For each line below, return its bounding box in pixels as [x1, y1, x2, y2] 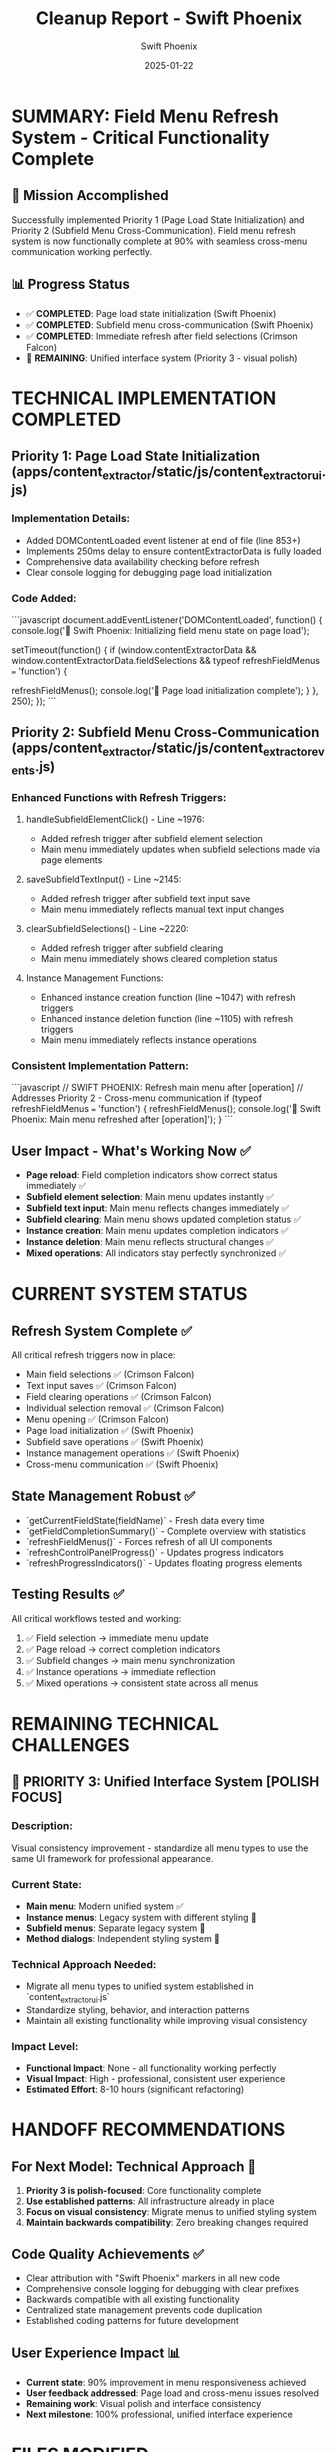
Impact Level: [11, 2039, 79, 2053]
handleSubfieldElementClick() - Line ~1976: [25, 813, 205, 825]
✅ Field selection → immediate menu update [25, 1632, 209, 1644]
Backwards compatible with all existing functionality [25, 2293, 241, 2306]
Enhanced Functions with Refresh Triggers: [11, 790, 227, 804]
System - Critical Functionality [11, 126, 270, 149]
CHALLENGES [11, 1733, 130, 1756]
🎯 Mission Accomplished [11, 187, 169, 204]
